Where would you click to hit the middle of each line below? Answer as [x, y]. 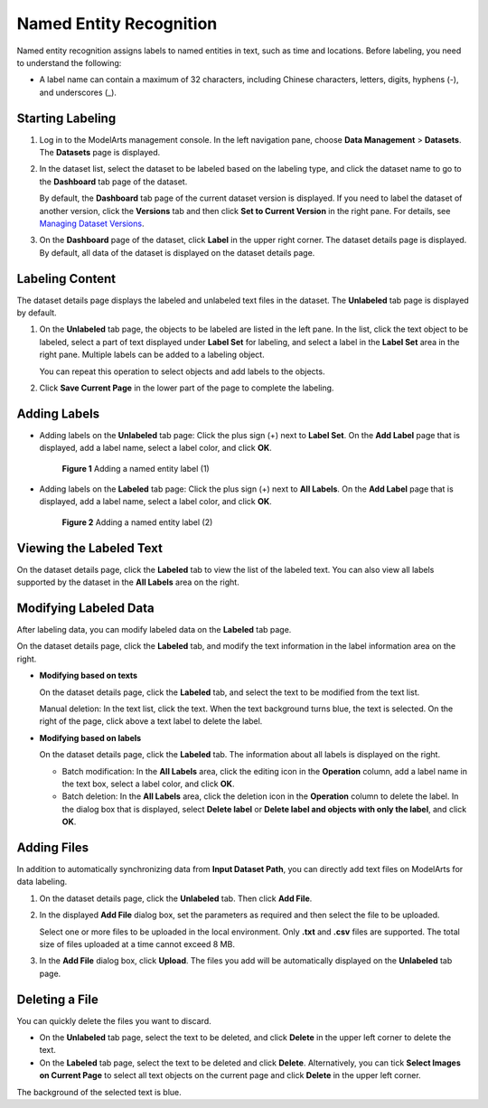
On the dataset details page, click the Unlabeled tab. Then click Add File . [176, 898]
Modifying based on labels [90, 737]
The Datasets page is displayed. [100, 153]
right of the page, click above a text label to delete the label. [151, 721]
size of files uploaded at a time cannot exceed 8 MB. [137, 944]
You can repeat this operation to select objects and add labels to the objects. [182, 371]
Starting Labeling [66, 118]
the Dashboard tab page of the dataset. [113, 182]
